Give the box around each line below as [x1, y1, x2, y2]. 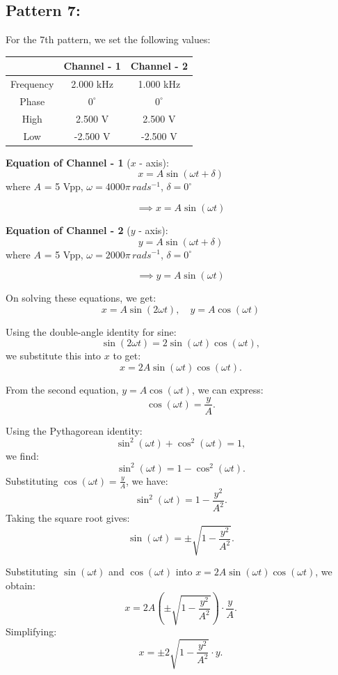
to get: [113, 348, 141, 363]
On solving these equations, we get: [6, 290, 156, 305]
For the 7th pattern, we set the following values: [6, 32, 211, 47]
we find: [6, 448, 39, 463]
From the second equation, [6, 382, 119, 396]
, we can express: [191, 382, 264, 396]
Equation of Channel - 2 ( [6, 222, 131, 237]
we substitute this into [6, 348, 102, 363]
